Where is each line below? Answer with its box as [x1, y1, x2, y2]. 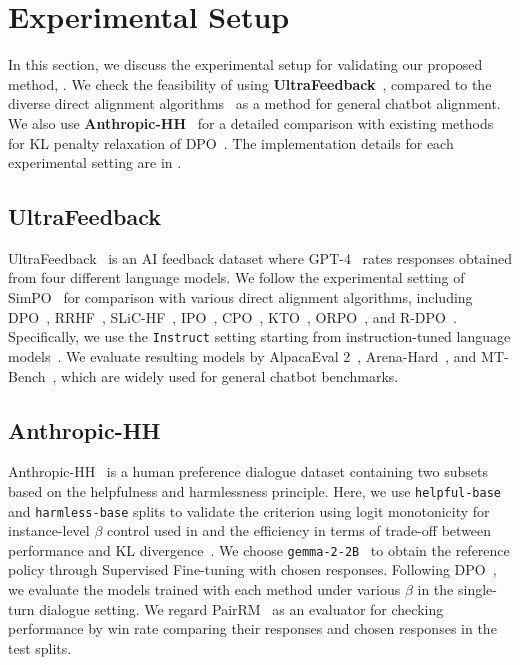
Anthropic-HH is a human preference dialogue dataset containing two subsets [8, 461, 488, 482]
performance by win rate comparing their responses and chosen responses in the [8, 618, 497, 639]
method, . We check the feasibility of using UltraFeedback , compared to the [8, 73, 492, 94]
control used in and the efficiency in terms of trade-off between [107, 520, 492, 541]
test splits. [8, 637, 72, 658]
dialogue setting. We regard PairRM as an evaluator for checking [39, 598, 444, 619]
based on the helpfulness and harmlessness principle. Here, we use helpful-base [8, 480, 501, 501]
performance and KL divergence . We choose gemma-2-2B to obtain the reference [8, 539, 510, 560]
